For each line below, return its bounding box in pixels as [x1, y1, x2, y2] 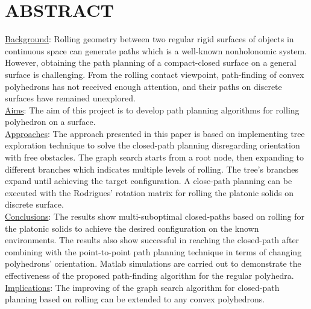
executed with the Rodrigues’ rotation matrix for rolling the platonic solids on [5, 186, 294, 199]
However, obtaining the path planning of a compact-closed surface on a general [5, 56, 297, 69]
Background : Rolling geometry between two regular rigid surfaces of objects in [5, 33, 294, 45]
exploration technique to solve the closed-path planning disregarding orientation [5, 139, 300, 151]
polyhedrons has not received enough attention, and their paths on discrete [5, 80, 282, 92]
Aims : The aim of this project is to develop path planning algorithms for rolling [5, 103, 300, 116]
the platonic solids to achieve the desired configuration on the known [5, 221, 259, 234]
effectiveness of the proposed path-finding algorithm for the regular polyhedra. [5, 269, 294, 281]
